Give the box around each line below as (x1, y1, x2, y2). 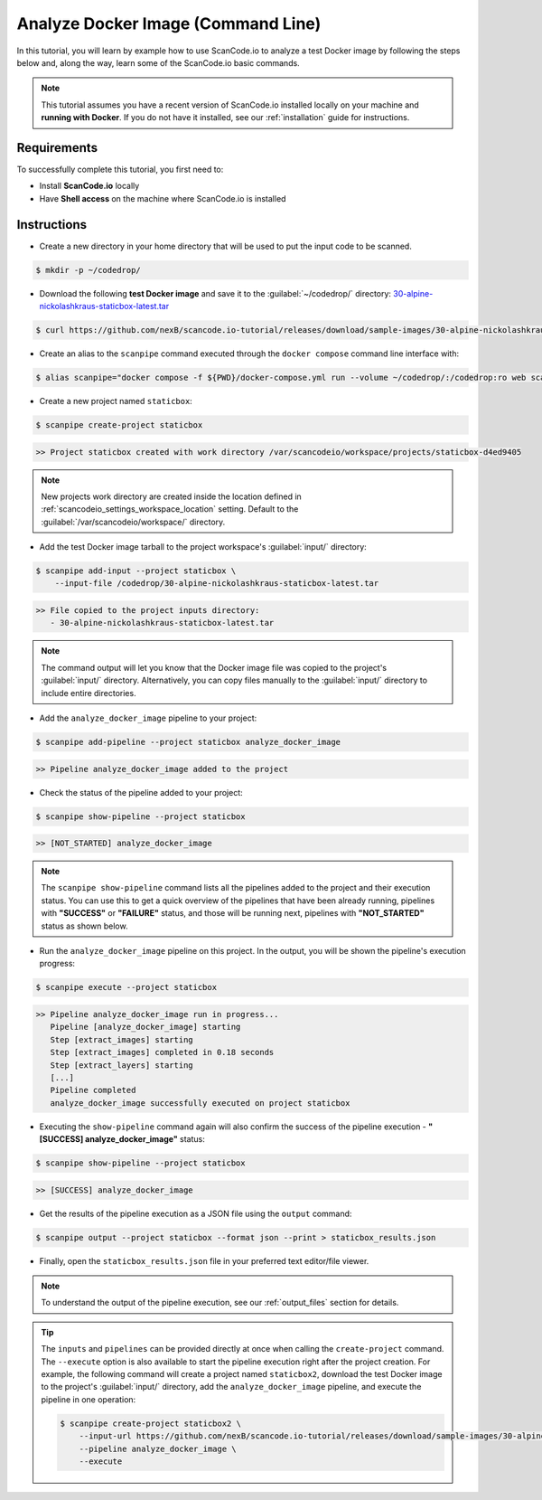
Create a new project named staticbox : (39, 396, 193, 406)
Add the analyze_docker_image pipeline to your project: (39, 712, 257, 723)
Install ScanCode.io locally (39, 181, 140, 192)
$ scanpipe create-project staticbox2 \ (60, 1418, 241, 1429)
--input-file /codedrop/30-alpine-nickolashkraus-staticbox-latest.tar (54, 579, 379, 589)
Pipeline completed (50, 1085, 136, 1096)
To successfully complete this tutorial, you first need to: (16, 164, 224, 175)
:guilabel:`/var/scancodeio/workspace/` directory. (41, 516, 226, 527)
